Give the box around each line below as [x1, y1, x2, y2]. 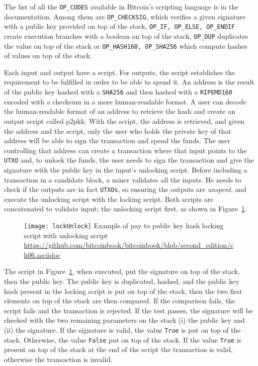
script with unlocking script [24, 230, 108, 240]
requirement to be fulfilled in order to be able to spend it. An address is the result [4, 77, 255, 87]
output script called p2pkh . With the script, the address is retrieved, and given [4, 115, 245, 126]
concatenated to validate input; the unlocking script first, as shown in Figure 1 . [4, 203, 247, 214]
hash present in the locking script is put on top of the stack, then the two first [4, 285, 243, 296]
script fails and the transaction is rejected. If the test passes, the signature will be [4, 305, 253, 315]
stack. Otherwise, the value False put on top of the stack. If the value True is [4, 334, 242, 345]
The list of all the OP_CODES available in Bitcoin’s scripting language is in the [4, 1, 239, 11]
